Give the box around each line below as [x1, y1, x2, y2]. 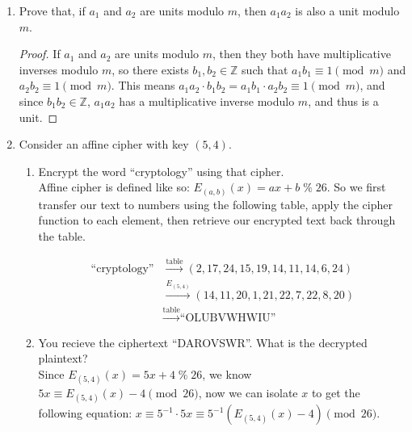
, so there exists [111, 61, 189, 78]
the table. [38, 228, 86, 245]
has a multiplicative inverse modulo [119, 92, 295, 109]
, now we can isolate [198, 384, 298, 401]
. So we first [326, 178, 386, 195]
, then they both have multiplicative [212, 45, 391, 62]
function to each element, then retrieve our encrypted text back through [38, 212, 396, 229]
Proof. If [19, 45, 61, 62]
